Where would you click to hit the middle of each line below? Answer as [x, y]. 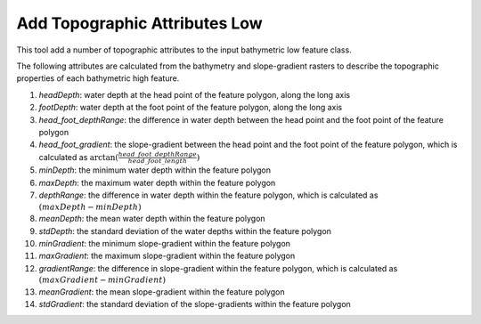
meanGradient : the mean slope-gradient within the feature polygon [162, 292]
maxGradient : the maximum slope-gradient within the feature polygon [167, 256]
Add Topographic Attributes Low [139, 23]
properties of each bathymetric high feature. [98, 78]
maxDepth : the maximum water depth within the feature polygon [157, 182]
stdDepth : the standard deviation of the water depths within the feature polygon [185, 231]
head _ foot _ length [157, 161]
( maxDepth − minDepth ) [90, 207]
